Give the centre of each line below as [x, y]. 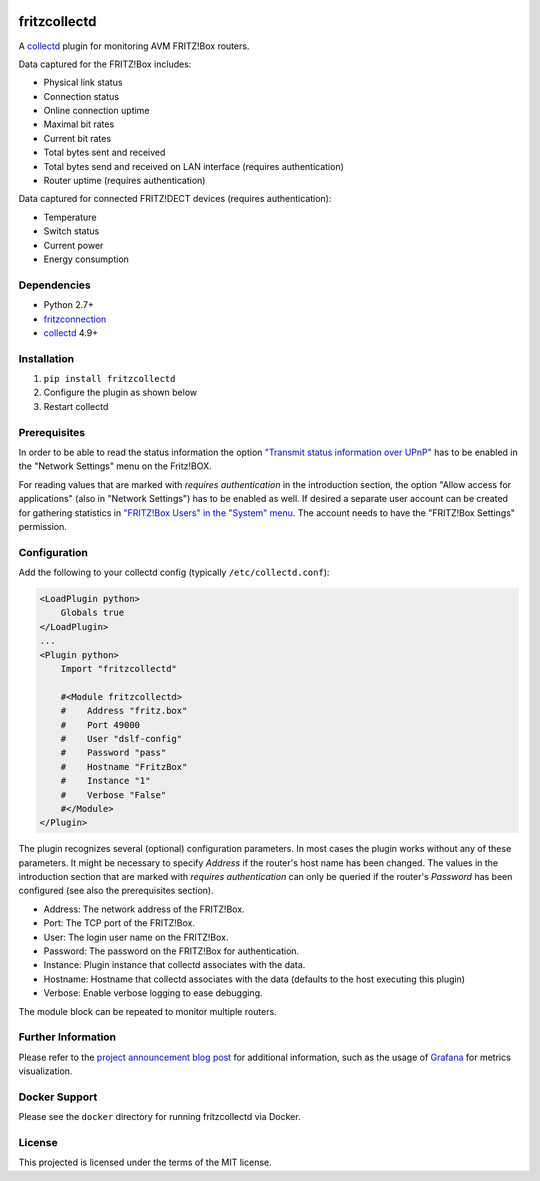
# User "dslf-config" [121, 738]
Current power [73, 245]
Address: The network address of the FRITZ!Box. [144, 909]
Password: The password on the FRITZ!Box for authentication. [171, 951]
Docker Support [58, 1097]
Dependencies [55, 285]
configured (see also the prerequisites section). [116, 891]
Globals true [92, 613]
